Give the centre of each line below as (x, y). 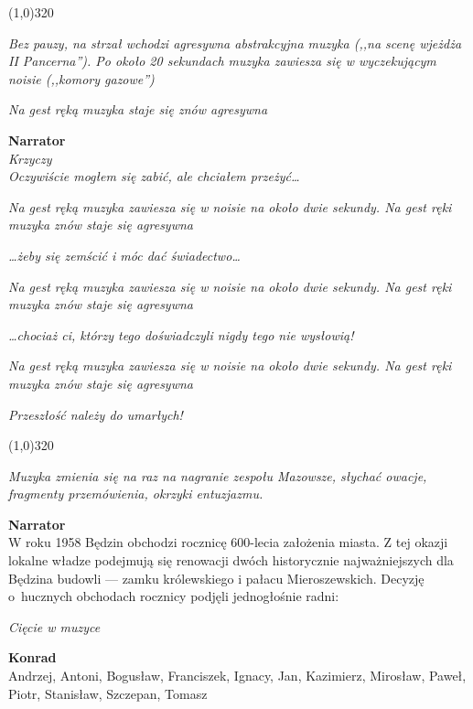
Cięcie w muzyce (54, 626)
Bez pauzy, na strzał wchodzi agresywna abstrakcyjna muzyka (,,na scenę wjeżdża (235, 43)
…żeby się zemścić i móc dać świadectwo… (124, 255)
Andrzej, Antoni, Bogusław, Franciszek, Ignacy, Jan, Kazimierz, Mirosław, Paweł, (237, 676)
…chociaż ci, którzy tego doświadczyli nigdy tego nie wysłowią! (181, 334)
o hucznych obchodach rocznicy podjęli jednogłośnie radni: (174, 596)
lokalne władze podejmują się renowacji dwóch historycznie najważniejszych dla (231, 560)
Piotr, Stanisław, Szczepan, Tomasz (108, 693)
